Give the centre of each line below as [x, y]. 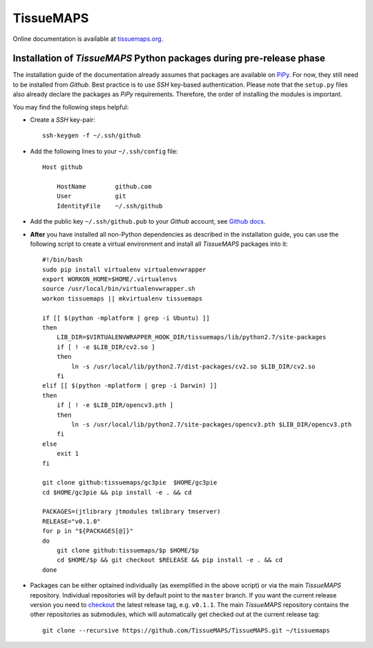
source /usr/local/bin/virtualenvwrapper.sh [119, 289]
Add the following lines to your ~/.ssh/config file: [104, 151]
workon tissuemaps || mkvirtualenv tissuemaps [123, 298]
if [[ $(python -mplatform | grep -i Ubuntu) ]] [126, 318]
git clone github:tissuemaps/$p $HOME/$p [128, 551]
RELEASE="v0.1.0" [71, 521]
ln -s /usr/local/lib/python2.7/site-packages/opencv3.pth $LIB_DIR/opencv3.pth [212, 424]
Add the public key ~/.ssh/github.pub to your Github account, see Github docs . [148, 222]
